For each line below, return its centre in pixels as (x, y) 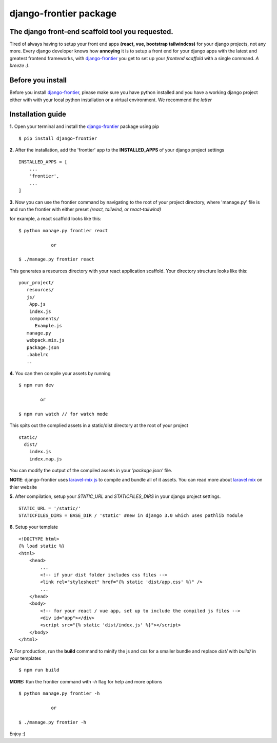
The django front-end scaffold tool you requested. (92, 32)
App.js (37, 304)
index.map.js (45, 459)
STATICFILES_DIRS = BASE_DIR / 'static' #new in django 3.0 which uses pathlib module (131, 516)
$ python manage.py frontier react (63, 230)
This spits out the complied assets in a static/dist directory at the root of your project (99, 425)
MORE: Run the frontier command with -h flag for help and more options (86, 681)
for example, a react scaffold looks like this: (55, 219)
